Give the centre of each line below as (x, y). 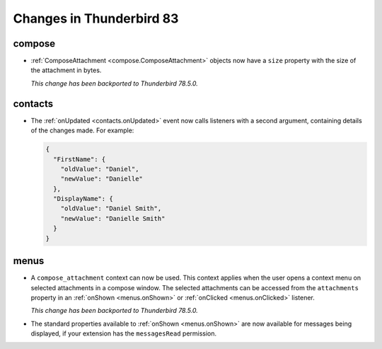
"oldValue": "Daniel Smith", (111, 208)
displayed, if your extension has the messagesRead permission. (124, 333)
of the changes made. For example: (82, 130)
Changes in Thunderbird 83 (96, 18)
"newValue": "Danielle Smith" (113, 218)
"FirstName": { (80, 159)
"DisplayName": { (83, 199)
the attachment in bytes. (66, 70)
